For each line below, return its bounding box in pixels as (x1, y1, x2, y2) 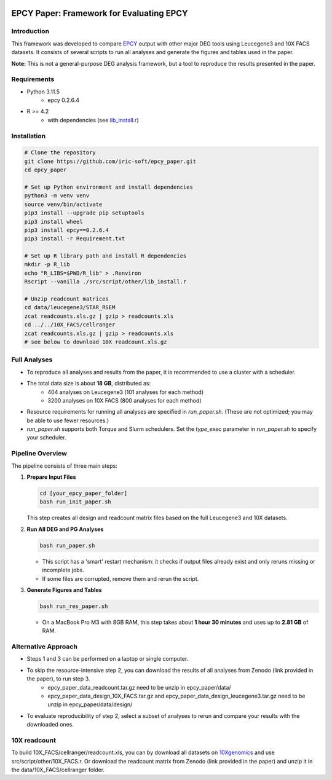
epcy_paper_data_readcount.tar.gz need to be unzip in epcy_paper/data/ (47, 683, 231, 691)
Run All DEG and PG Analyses (26, 526, 104, 533)
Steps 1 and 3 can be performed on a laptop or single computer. (26, 655, 189, 663)
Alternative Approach (11, 642, 78, 651)
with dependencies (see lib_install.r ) (47, 116, 139, 124)
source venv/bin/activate (24, 200, 103, 208)
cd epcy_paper (24, 167, 67, 173)
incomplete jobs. (42, 566, 84, 574)
